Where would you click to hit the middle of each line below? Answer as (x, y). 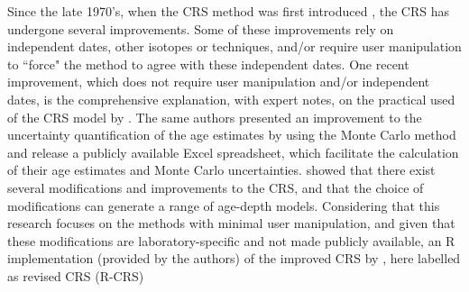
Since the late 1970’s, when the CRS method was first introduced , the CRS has (228, 11)
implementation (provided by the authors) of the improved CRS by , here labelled (234, 258)
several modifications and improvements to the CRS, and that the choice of (216, 187)
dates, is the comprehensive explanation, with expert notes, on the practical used (231, 99)
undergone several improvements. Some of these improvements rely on (201, 28)
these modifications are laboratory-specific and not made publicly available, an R (231, 240)
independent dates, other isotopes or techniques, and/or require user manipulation (234, 46)
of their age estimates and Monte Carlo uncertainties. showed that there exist (221, 170)
